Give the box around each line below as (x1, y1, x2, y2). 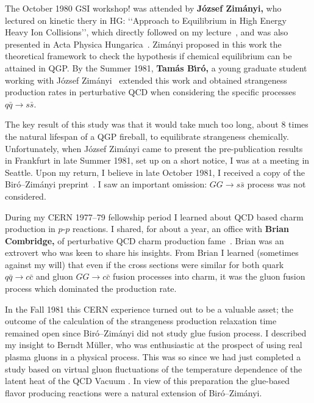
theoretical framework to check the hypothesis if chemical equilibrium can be (5, 49, 292, 62)
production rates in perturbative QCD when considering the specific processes (5, 85, 296, 98)
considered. (5, 189, 46, 202)
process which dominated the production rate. (5, 282, 177, 295)
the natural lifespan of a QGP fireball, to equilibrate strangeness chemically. (5, 129, 289, 142)
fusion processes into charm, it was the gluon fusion (112, 270, 305, 283)
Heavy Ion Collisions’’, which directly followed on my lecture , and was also (5, 26, 288, 38)
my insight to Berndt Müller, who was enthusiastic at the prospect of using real (5, 338, 302, 351)
